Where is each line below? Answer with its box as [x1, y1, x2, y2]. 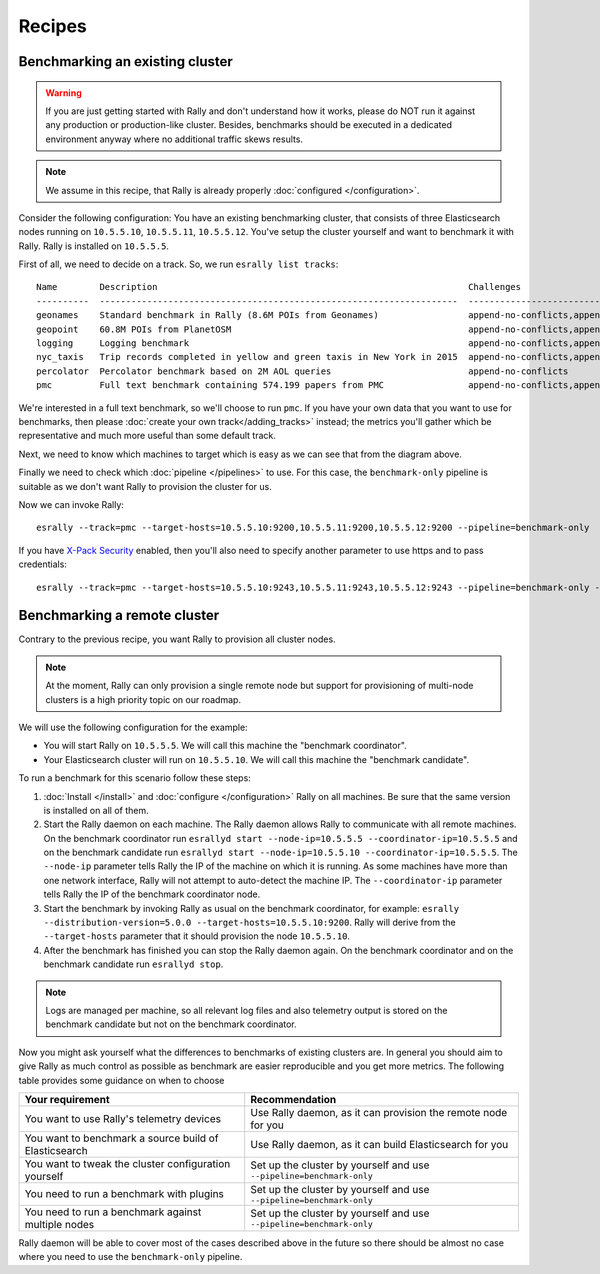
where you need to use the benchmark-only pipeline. [18, 1251, 243, 1263]
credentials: [18, 558, 67, 570]
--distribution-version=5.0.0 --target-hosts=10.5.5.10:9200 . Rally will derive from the [43, 916, 456, 929]
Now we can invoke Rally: [18, 498, 125, 510]
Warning [45, 86, 82, 99]
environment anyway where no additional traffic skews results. [45, 133, 304, 145]
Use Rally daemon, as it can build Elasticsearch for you [250, 1137, 509, 1151]
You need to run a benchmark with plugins [24, 1187, 225, 1201]
